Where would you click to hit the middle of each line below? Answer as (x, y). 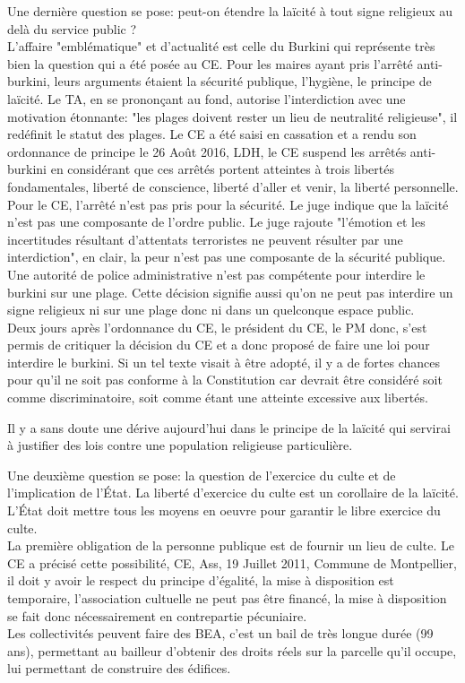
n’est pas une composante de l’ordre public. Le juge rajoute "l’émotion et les (216, 222)
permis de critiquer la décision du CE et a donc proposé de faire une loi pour (219, 345)
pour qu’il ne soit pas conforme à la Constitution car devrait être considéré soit (225, 380)
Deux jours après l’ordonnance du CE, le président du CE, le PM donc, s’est (217, 327)
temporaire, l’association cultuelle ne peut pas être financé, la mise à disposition (227, 598)
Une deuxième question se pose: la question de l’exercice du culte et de (202, 475)
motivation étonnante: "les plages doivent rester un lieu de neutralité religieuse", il (232, 116)
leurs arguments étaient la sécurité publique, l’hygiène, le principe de (243, 81)
